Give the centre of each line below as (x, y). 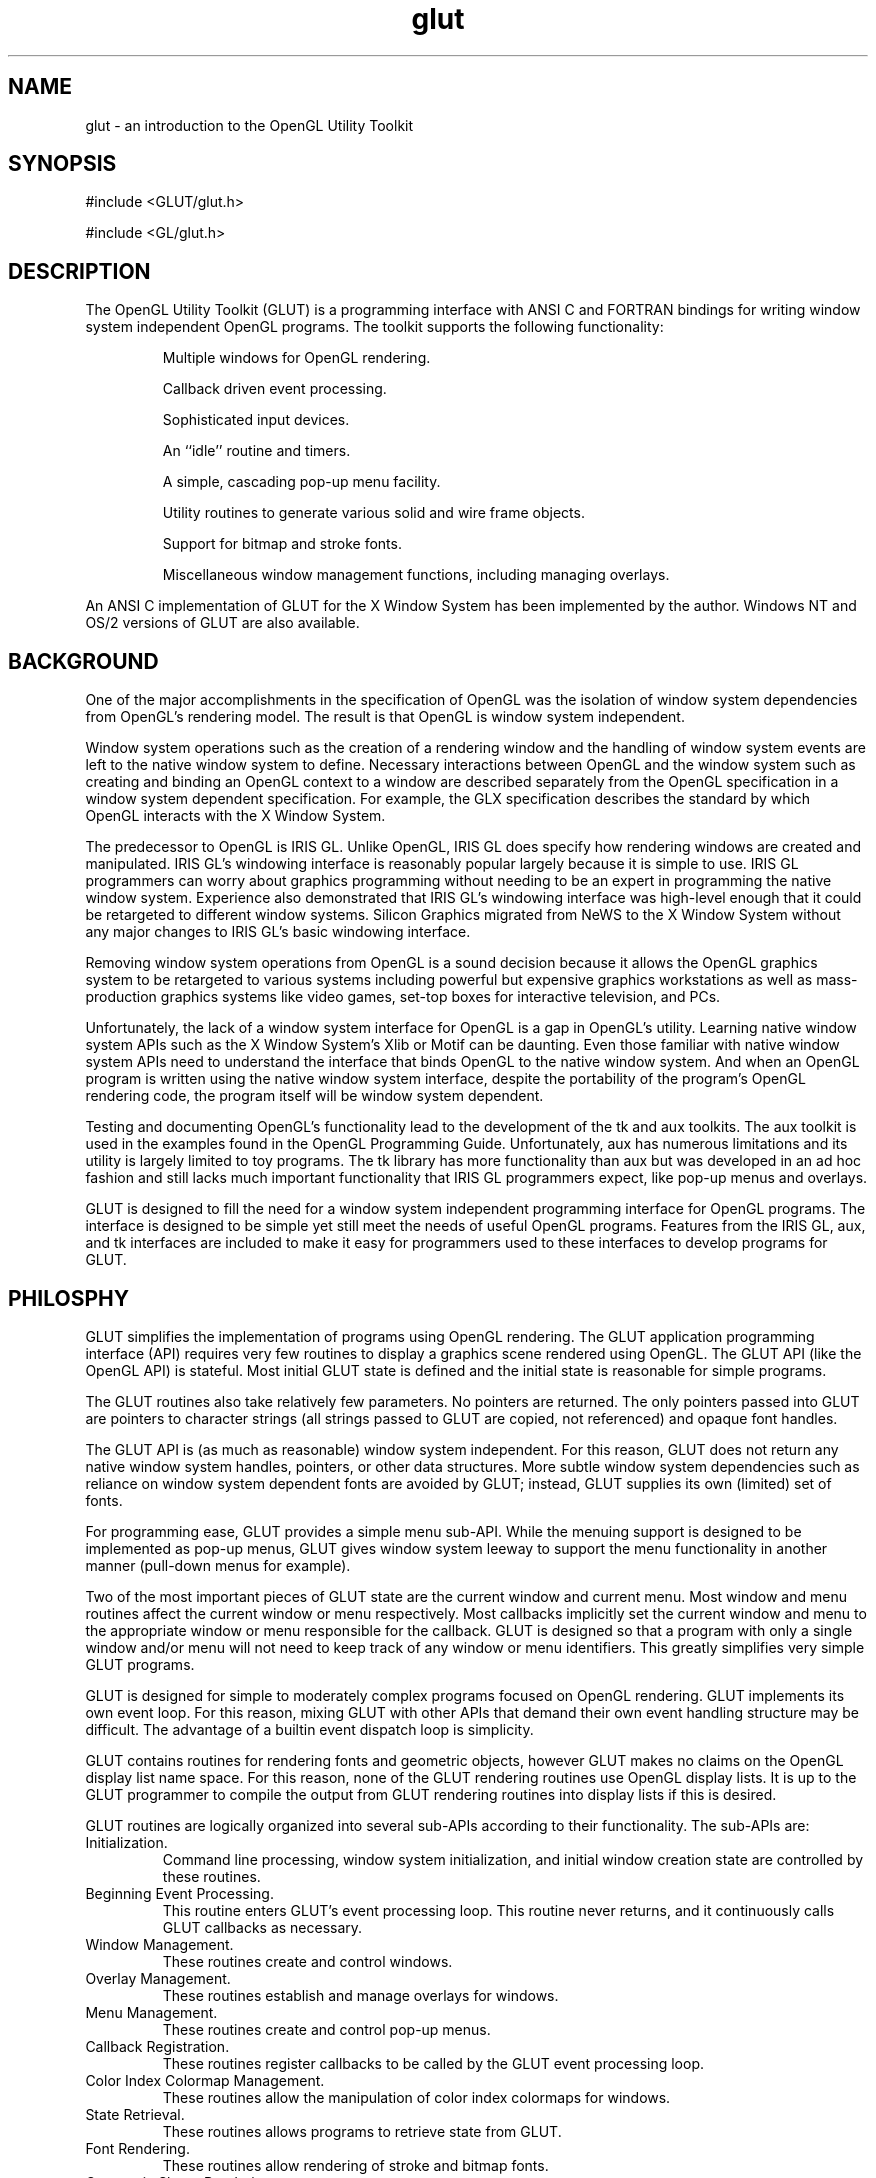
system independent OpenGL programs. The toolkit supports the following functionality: (374, 327)
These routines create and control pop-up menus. (326, 2029)
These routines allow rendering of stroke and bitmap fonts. (355, 2165)
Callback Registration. (157, 2046)
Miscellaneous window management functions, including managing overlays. (416, 575)
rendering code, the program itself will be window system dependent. (314, 1096)
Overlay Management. (158, 1978)
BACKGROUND (83, 661)
